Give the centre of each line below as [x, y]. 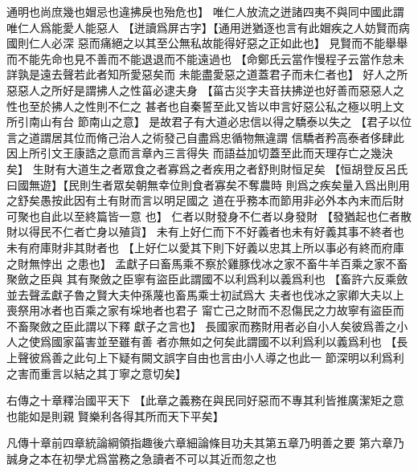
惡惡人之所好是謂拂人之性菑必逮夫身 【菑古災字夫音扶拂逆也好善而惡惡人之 [205, 90]
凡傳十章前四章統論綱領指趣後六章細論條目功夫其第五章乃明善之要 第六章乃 [205, 443]
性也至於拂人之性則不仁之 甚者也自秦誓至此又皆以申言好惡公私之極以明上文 [205, 106]
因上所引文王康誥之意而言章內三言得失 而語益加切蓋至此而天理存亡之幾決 [200, 153]
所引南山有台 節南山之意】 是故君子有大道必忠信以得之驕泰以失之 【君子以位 [209, 122]
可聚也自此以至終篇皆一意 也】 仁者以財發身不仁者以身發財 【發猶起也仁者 [203, 216]
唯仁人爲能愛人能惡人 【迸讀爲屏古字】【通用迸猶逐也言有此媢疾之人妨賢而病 [208, 27]
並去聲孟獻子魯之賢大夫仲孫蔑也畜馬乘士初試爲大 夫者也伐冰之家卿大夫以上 [205, 294]
